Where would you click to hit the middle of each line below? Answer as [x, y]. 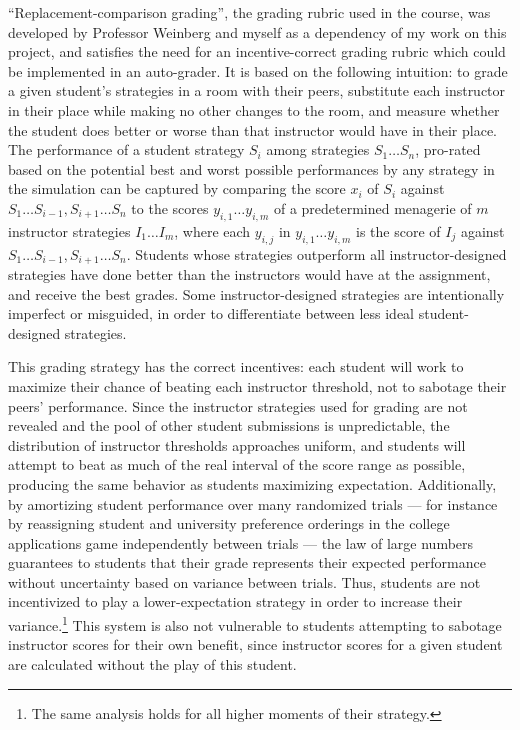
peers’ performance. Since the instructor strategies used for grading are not [238, 405]
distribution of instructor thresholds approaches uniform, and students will [237, 444]
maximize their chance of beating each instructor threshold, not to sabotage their [257, 385]
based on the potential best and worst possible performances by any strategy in [251, 168]
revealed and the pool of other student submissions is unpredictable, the [229, 425]
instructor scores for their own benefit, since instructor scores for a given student [255, 644]
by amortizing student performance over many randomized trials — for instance [253, 503]
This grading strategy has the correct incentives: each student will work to [236, 366]
